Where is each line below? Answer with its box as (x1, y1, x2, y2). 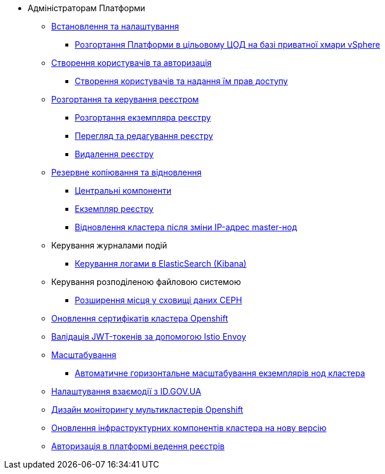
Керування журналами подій (51, 240, 167, 250)
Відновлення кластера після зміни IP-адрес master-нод (75, 222, 297, 232)
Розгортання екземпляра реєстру (75, 112, 211, 122)
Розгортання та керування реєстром (51, 94, 199, 104)
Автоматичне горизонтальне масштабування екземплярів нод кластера (75, 368, 366, 378)
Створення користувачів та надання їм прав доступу (75, 76, 288, 86)
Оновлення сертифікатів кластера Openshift (51, 313, 228, 323)
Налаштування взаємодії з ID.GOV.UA (51, 386, 201, 396)
